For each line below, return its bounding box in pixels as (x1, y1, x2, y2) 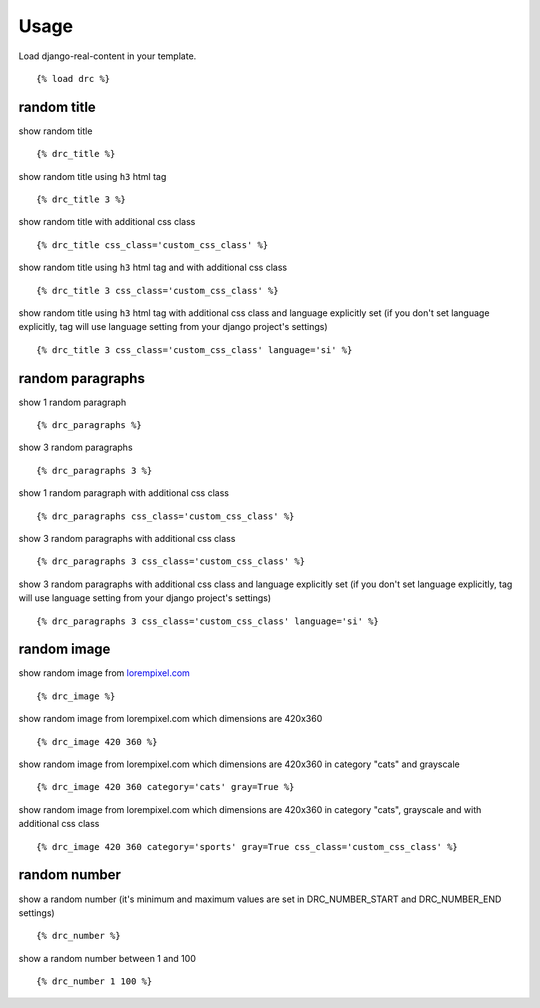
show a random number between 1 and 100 (18, 952, 197, 964)
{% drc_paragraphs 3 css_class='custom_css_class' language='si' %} (36, 615, 379, 627)
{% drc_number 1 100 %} (36, 976, 153, 987)
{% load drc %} (36, 73, 111, 84)
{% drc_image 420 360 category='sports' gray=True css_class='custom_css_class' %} (36, 841, 459, 852)
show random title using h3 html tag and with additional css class (18, 261, 288, 274)
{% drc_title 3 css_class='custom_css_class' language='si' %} (36, 344, 353, 355)
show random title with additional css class (18, 216, 196, 228)
